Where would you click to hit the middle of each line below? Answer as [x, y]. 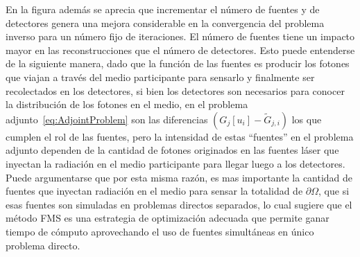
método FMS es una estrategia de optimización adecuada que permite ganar [168, 218]
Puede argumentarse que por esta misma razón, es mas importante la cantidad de [179, 177]
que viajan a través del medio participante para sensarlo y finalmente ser [160, 77]
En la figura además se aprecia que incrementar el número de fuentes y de [163, 9]
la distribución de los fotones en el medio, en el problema [127, 104]
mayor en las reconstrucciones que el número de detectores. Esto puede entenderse [180, 50]
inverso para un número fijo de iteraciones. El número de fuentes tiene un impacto [180, 36]
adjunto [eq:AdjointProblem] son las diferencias [107, 119]
